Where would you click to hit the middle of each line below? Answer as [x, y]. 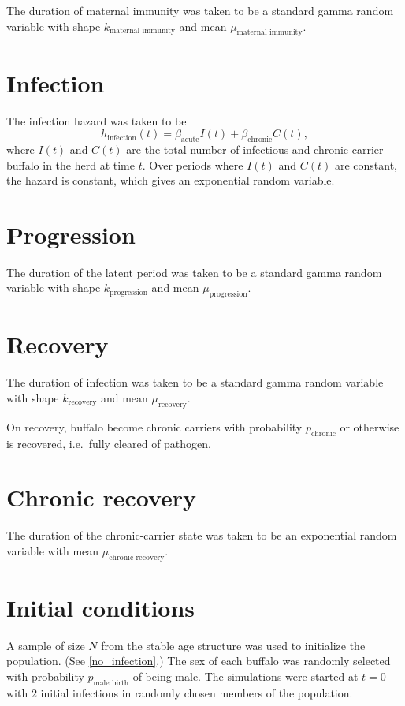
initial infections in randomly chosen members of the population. [197, 692]
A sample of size [46, 645]
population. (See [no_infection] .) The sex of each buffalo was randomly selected [199, 661]
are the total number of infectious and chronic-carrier [255, 149]
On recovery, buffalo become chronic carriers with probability [154, 426]
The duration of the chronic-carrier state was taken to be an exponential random [202, 535]
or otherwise [370, 426]
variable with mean [53, 550]
